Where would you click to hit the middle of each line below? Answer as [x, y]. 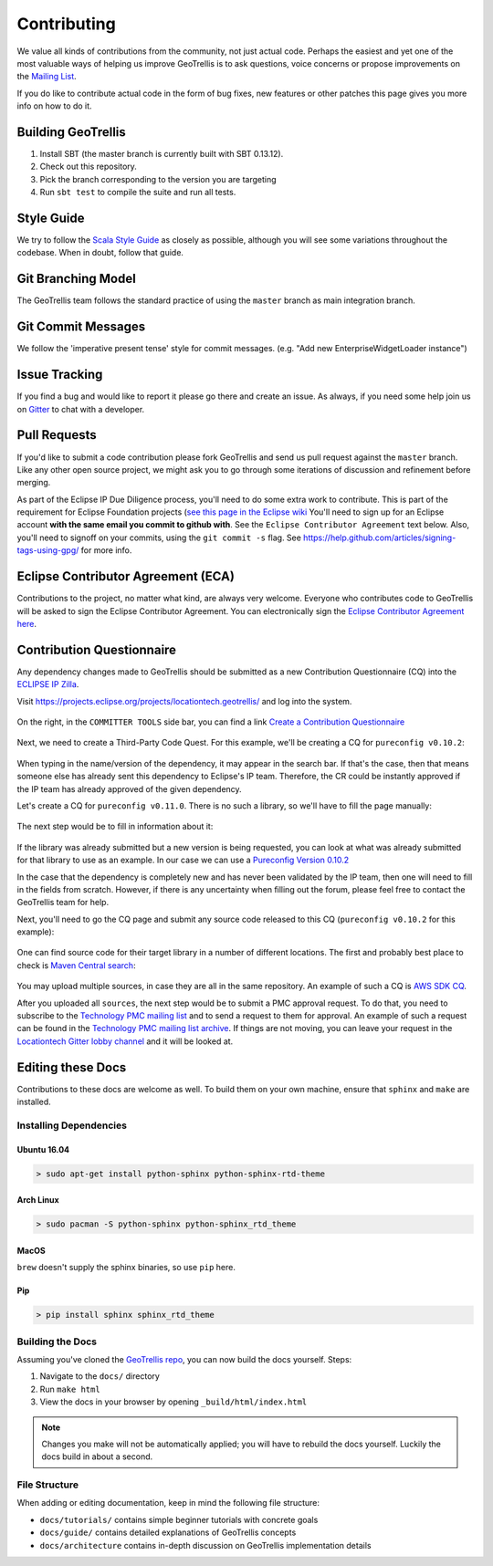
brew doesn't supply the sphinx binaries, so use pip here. [126, 1268]
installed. [34, 1102]
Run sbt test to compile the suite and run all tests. [138, 193]
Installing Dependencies [72, 1125]
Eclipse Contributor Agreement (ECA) [126, 576]
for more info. [106, 550]
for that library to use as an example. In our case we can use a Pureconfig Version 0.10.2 [183, 860]
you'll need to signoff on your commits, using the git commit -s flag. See [159, 538]
